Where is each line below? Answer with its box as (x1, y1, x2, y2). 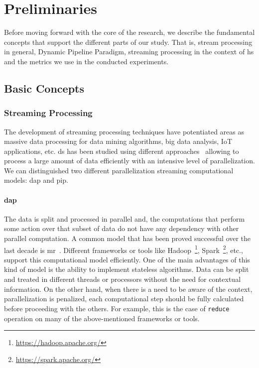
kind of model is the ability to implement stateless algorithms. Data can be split (4, 264, 249, 274)
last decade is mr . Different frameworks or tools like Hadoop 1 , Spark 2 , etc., (4, 243, 243, 255)
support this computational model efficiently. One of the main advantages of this (4, 254, 250, 264)
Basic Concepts (4, 80, 85, 96)
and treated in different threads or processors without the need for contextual (4, 274, 241, 284)
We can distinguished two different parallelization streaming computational (4, 165, 234, 175)
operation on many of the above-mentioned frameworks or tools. (4, 313, 200, 323)
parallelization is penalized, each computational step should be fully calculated (4, 293, 244, 304)
